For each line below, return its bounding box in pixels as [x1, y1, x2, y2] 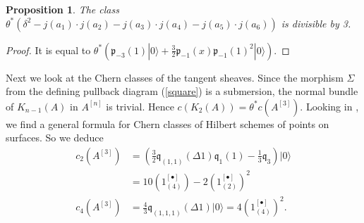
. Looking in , [300, 98, 359, 113]
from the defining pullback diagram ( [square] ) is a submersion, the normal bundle [6, 84, 358, 98]
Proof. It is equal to [6, 42, 91, 57]
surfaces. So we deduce [6, 130, 104, 145]
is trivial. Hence [106, 98, 174, 113]
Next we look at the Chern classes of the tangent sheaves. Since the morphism [6, 70, 344, 84]
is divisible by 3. [281, 15, 351, 30]
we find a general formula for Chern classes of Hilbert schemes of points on [6, 116, 329, 131]
